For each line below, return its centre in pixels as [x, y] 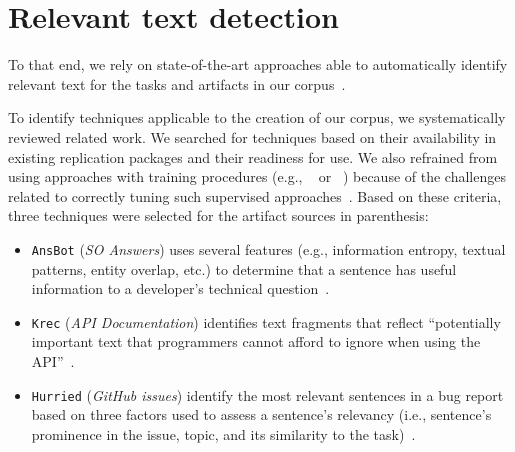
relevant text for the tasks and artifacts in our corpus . [177, 83]
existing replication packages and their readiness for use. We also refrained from [253, 156]
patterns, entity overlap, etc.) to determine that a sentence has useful [244, 268]
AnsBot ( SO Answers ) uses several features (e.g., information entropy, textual [268, 248]
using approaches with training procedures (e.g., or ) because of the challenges [257, 176]
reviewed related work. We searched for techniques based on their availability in [252, 136]
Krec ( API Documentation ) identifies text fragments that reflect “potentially [266, 321]
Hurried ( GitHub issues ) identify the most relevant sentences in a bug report [267, 394]
